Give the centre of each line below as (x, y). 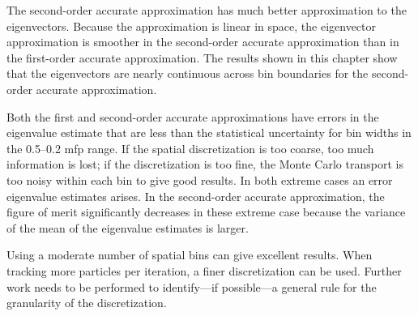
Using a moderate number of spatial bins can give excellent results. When (190, 255)
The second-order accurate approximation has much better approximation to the (207, 10)
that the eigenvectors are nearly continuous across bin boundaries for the (188, 73)
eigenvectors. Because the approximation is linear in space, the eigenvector (191, 26)
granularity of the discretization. (87, 303)
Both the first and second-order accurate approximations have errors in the (193, 116)
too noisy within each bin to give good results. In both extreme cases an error (200, 179)
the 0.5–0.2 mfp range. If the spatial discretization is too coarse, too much (190, 148)
